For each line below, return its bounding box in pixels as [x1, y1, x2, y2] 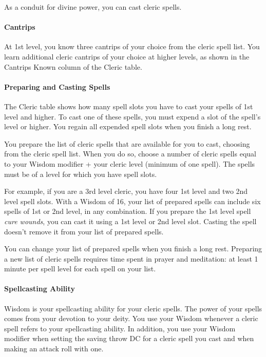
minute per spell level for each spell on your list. [4, 263, 156, 274]
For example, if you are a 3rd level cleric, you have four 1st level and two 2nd [4, 186, 248, 196]
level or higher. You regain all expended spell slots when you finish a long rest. [4, 121, 252, 132]
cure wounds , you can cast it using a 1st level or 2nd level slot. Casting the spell [4, 215, 257, 226]
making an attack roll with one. [4, 343, 104, 354]
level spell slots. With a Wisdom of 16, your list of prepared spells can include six [4, 195, 261, 206]
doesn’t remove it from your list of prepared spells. [4, 226, 164, 236]
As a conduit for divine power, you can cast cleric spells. [4, 2, 182, 12]
